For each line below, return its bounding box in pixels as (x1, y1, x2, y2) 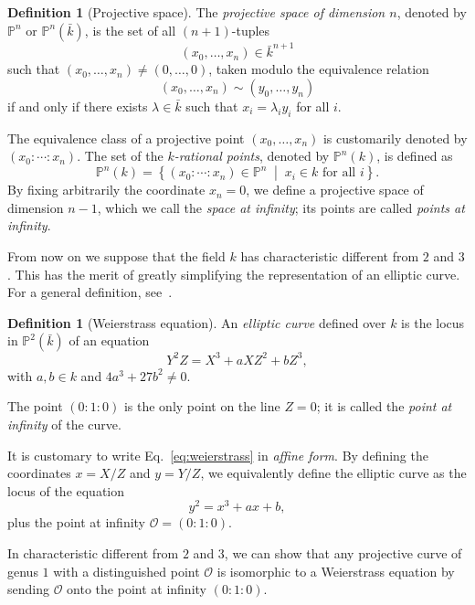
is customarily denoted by (322, 128, 468, 147)
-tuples (231, 20, 270, 39)
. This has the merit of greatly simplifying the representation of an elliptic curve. (7, 264, 460, 283)
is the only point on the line (123, 397, 280, 416)
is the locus (401, 313, 465, 332)
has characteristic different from (240, 246, 419, 265)
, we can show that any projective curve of (224, 544, 462, 563)
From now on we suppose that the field (7, 246, 226, 265)
